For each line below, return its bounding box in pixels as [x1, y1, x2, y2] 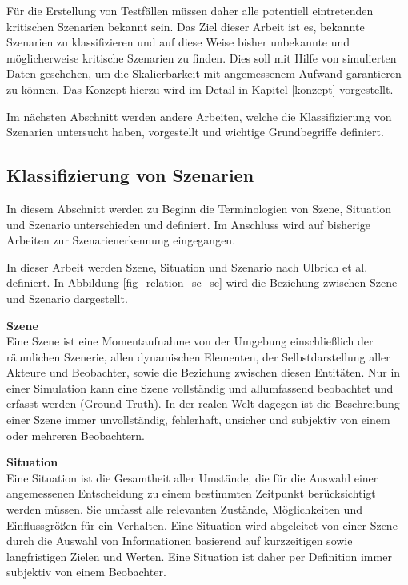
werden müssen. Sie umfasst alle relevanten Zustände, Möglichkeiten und [6, 501, 362, 518]
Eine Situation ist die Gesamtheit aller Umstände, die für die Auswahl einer [6, 469, 378, 486]
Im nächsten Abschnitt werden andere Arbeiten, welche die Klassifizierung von [6, 107, 392, 124]
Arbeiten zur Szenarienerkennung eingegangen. [6, 232, 236, 248]
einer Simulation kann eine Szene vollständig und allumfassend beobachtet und [6, 379, 394, 396]
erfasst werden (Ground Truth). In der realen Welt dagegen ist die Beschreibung [6, 395, 400, 412]
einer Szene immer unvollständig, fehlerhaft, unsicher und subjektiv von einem [6, 411, 390, 428]
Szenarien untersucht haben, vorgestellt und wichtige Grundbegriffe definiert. [6, 123, 384, 140]
